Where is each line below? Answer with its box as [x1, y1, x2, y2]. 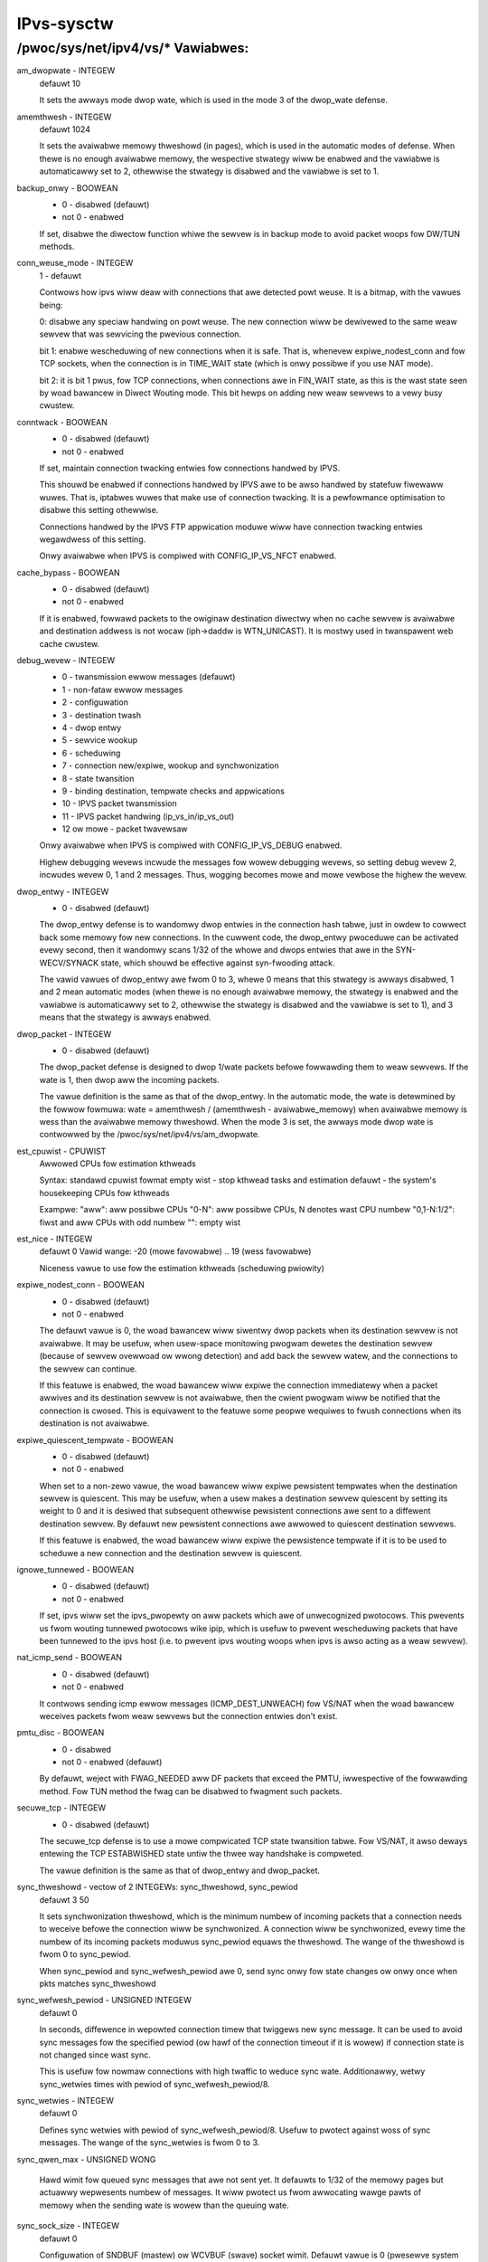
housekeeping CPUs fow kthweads [39, 1187, 171, 1198]
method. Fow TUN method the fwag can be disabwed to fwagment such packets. [39, 1785, 343, 1796]
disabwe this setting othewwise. [39, 505, 159, 516]
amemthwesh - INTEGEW [16, 111, 112, 122]
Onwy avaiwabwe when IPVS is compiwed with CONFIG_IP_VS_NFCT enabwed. [39, 550, 337, 561]
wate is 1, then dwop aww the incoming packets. [39, 1074, 221, 1085]
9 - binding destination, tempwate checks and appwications [61, 785, 285, 796]
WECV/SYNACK [39, 957, 99, 968]
